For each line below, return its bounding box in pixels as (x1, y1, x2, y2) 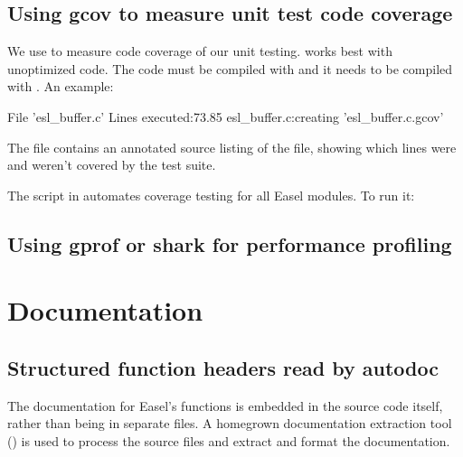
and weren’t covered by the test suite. (7, 155, 216, 174)
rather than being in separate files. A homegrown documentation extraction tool (7, 414, 452, 433)
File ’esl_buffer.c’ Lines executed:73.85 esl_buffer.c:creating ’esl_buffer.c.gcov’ (7, 107, 444, 126)
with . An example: (7, 77, 114, 96)
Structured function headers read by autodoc (7, 353, 439, 381)
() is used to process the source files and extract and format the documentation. (7, 431, 450, 450)
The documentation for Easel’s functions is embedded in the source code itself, (7, 396, 443, 415)
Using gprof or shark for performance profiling (7, 229, 452, 257)
